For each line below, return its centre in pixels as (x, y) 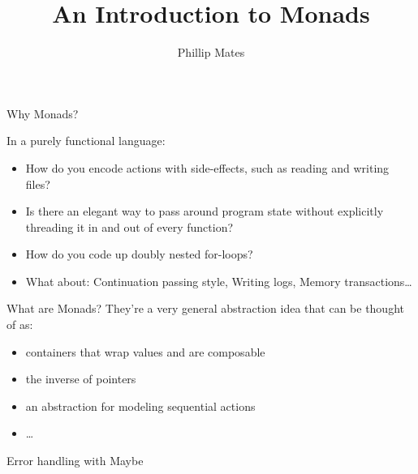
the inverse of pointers (81, 379)
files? (38, 184)
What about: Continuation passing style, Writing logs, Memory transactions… (219, 281)
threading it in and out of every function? (129, 226)
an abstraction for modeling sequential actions (140, 406)
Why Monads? (43, 113)
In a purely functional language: (86, 141)
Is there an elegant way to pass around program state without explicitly (205, 211)
